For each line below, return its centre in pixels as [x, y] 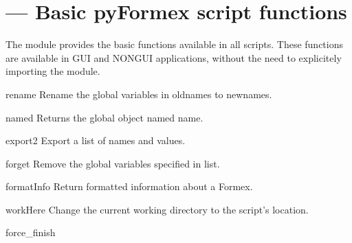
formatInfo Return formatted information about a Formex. [129, 186]
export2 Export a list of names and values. [96, 140]
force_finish [31, 232]
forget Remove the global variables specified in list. [113, 163]
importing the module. [53, 71]
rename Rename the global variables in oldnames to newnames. [139, 94]
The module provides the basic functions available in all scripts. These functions [175, 44]
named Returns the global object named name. [104, 117]
